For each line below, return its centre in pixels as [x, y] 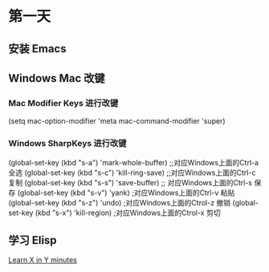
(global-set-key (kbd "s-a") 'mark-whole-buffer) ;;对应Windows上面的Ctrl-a [134, 162]
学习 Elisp [33, 240]
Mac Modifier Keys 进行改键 [63, 103]
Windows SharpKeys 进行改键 [67, 144]
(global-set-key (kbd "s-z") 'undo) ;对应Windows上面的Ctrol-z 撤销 [120, 202]
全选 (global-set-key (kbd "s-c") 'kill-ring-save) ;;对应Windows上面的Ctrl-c [132, 173]
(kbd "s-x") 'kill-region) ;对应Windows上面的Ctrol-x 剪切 [128, 213]
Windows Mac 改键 [57, 78]
